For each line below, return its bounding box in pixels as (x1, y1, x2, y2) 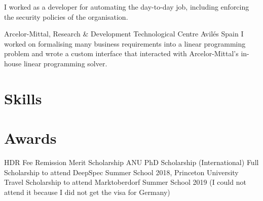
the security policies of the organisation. (4, 11, 128, 22)
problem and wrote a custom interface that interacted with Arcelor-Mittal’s (4, 48, 239, 59)
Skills (4, 88, 42, 108)
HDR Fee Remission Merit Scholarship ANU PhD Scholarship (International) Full (4, 157, 259, 168)
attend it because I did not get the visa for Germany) (4, 186, 170, 197)
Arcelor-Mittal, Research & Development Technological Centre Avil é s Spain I (4, 28, 244, 39)
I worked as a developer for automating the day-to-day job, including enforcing (4, 2, 249, 12)
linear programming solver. (23, 58, 107, 68)
